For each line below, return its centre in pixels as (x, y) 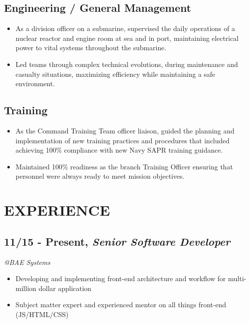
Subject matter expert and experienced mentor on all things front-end (121, 305)
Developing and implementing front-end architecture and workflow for (121, 278)
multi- (237, 278)
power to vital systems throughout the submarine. (91, 48)
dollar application (65, 288)
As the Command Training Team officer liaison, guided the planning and (125, 130)
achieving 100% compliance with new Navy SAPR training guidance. (119, 150)
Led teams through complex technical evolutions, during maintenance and (127, 64)
